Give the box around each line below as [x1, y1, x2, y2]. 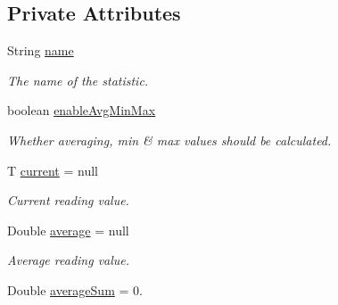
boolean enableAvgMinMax [7, 101, 156, 120]
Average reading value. [7, 251, 130, 269]
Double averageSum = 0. [7, 280, 143, 299]
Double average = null [7, 220, 129, 239]
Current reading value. [7, 191, 129, 210]
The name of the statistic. [7, 70, 149, 89]
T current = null [7, 161, 98, 179]
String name [7, 41, 74, 60]
